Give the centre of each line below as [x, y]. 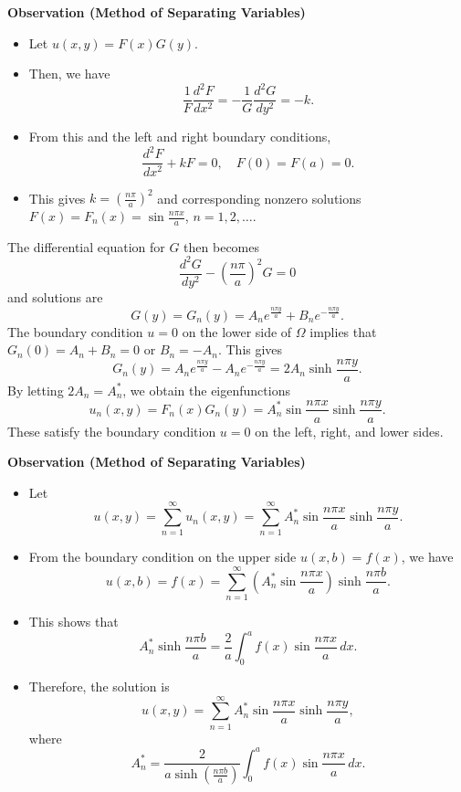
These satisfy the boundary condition [112, 431]
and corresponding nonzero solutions [259, 197]
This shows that [73, 622]
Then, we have [69, 74]
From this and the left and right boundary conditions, [180, 137]
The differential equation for [86, 246]
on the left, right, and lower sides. [349, 431]
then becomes [221, 246]
